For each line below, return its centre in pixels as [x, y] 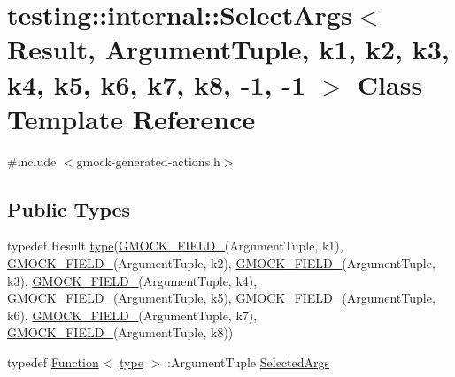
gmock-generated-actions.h [148, 161]
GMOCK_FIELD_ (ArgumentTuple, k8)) [120, 332]
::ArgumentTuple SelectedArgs [247, 362]
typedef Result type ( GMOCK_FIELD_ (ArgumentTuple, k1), [175, 246]
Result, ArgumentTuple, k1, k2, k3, [228, 49]
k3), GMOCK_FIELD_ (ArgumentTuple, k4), [132, 280]
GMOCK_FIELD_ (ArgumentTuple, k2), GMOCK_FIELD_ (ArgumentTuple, [221, 263]
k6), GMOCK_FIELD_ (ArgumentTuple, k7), [132, 315]
